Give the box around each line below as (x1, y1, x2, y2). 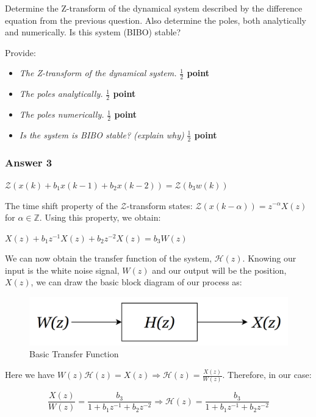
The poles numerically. (19, 108, 104, 121)
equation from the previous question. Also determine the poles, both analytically (5, 13, 306, 26)
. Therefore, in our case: (222, 368, 312, 381)
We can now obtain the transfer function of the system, (5, 252, 212, 265)
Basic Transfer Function (29, 347, 119, 360)
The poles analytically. (19, 87, 103, 100)
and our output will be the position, (152, 263, 287, 276)
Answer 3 (5, 154, 52, 169)
